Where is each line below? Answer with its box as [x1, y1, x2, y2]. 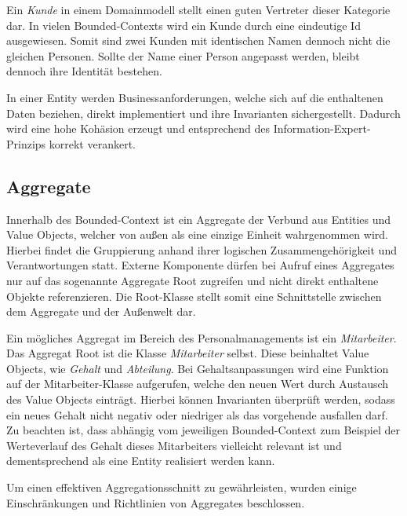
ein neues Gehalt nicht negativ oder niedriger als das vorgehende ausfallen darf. [6, 406, 388, 423]
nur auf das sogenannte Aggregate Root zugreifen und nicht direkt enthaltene [6, 272, 379, 288]
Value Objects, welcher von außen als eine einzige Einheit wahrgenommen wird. [6, 226, 388, 243]
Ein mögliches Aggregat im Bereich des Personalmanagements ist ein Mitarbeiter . [6, 329, 397, 346]
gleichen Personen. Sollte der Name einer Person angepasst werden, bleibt [6, 47, 360, 64]
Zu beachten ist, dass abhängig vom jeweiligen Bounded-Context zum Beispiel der [6, 422, 400, 438]
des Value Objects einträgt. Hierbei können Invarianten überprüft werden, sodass [6, 391, 395, 408]
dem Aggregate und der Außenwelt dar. [6, 303, 196, 320]
